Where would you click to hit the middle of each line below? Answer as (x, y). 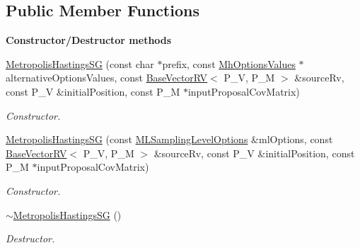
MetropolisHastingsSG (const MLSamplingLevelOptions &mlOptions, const (169, 139)
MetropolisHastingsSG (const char (80, 63)
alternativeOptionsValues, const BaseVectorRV (107, 78)
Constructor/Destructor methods (89, 40)
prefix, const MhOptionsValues (229, 63)
